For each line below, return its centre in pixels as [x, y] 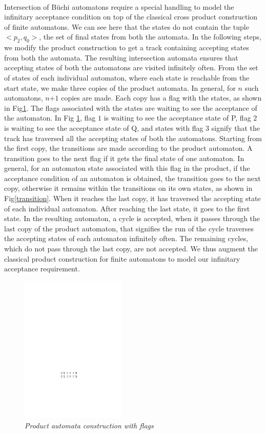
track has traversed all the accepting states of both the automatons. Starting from [133, 138]
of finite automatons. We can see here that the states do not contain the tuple [127, 26]
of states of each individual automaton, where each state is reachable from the [127, 77]
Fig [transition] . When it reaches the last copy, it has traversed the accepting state [132, 198]
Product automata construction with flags [89, 425]
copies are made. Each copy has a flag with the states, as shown [161, 98]
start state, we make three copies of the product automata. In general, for [120, 87]
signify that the [236, 127]
